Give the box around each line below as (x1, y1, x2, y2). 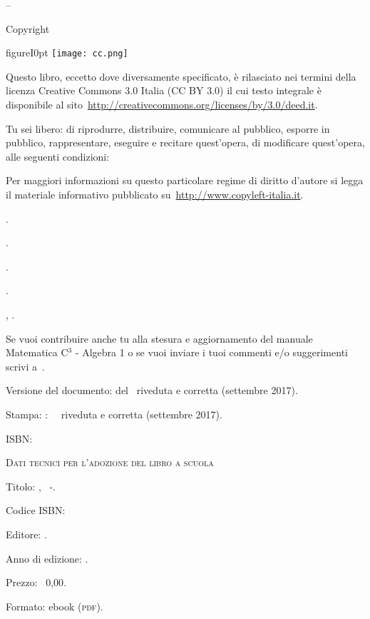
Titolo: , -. (6, 478, 56, 493)
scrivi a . (6, 358, 45, 373)
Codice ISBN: (6, 503, 66, 518)
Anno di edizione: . (6, 550, 88, 565)
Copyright (6, 21, 50, 36)
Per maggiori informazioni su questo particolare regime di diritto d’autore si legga (6, 173, 364, 188)
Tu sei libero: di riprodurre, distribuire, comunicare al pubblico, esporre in (6, 121, 330, 136)
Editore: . (6, 526, 47, 541)
